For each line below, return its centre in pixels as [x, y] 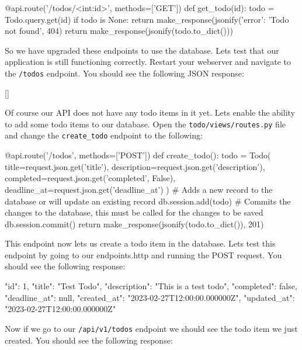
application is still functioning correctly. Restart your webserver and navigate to [148, 62]
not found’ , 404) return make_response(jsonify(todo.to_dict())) [119, 31]
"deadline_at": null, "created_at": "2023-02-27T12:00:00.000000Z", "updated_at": [150, 297]
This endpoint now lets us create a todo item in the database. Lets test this [140, 243]
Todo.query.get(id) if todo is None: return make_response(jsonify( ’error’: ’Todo [147, 19]
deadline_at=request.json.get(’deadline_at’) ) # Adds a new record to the [139, 189]
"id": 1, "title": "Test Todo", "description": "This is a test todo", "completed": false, [151, 286]
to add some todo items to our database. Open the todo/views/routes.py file [145, 124]
